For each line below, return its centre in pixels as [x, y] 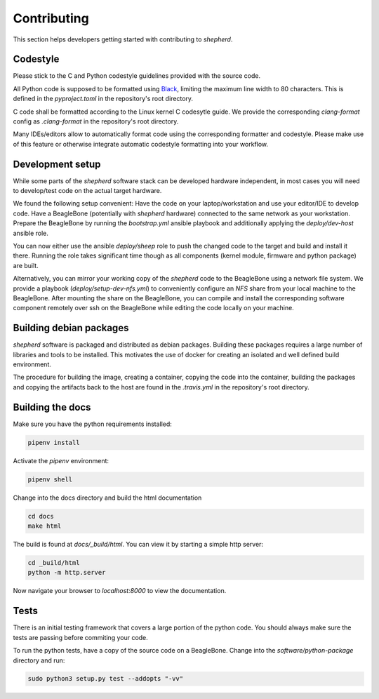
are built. [26, 265]
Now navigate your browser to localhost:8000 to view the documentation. [120, 591]
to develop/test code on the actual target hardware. [87, 191]
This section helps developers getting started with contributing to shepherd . [123, 39]
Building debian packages [71, 328]
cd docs [41, 516]
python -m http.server [67, 573]
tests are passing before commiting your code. [81, 637]
